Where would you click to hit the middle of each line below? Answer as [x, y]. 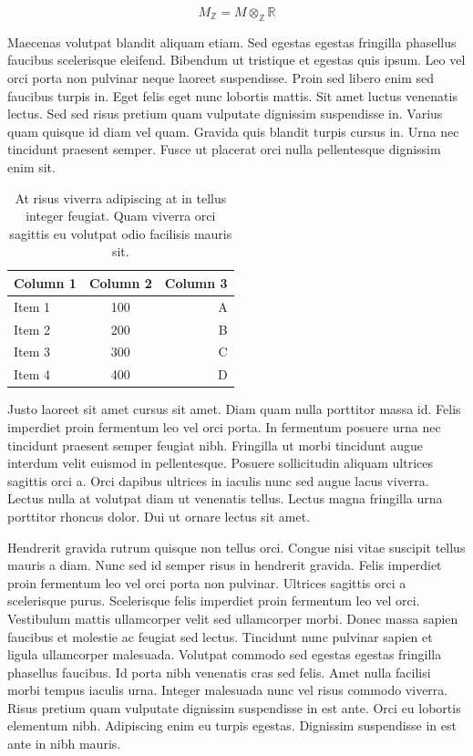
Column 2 [120, 282]
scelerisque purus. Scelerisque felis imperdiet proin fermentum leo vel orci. [214, 601]
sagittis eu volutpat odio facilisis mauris [121, 233]
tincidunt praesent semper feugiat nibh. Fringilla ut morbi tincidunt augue [215, 445]
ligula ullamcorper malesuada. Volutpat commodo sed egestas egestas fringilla [225, 654]
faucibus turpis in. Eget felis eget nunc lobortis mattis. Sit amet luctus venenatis [232, 95]
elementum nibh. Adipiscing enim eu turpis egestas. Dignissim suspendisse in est [232, 725]
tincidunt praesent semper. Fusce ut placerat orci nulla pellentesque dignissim [224, 149]
